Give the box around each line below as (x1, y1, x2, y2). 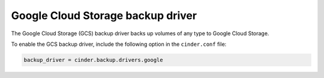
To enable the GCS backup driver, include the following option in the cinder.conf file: (11, 40, 227, 48)
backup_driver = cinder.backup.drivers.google (23, 57, 163, 63)
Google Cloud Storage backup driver (11, 9, 197, 22)
